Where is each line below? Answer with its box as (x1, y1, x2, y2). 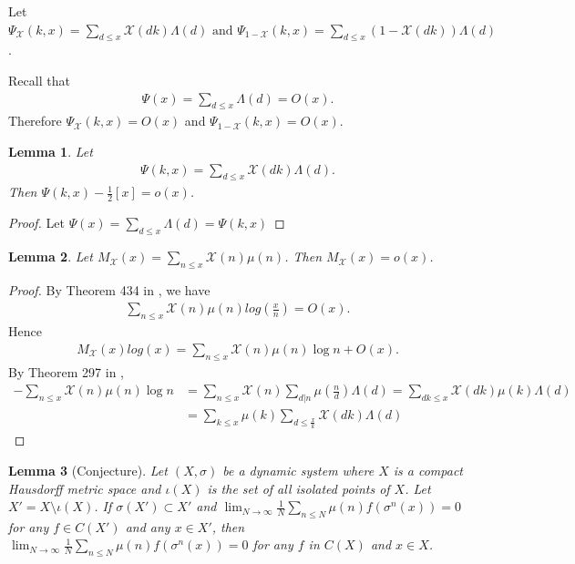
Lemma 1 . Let (8, 142, 93, 160)
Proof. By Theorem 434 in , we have (8, 280, 210, 299)
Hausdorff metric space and (8, 478, 161, 497)
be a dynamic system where (222, 460, 375, 479)
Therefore (8, 111, 62, 130)
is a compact (393, 460, 463, 479)
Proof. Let (8, 213, 65, 232)
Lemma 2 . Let (8, 247, 93, 266)
